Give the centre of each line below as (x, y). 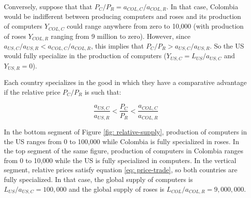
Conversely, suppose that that (48, 6)
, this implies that (117, 45)
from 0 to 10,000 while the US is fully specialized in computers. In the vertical (120, 160)
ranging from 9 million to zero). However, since (120, 36)
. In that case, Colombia (202, 6)
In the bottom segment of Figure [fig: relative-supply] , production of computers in (125, 132)
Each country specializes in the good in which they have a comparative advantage (125, 82)
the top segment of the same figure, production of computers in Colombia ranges (124, 151)
